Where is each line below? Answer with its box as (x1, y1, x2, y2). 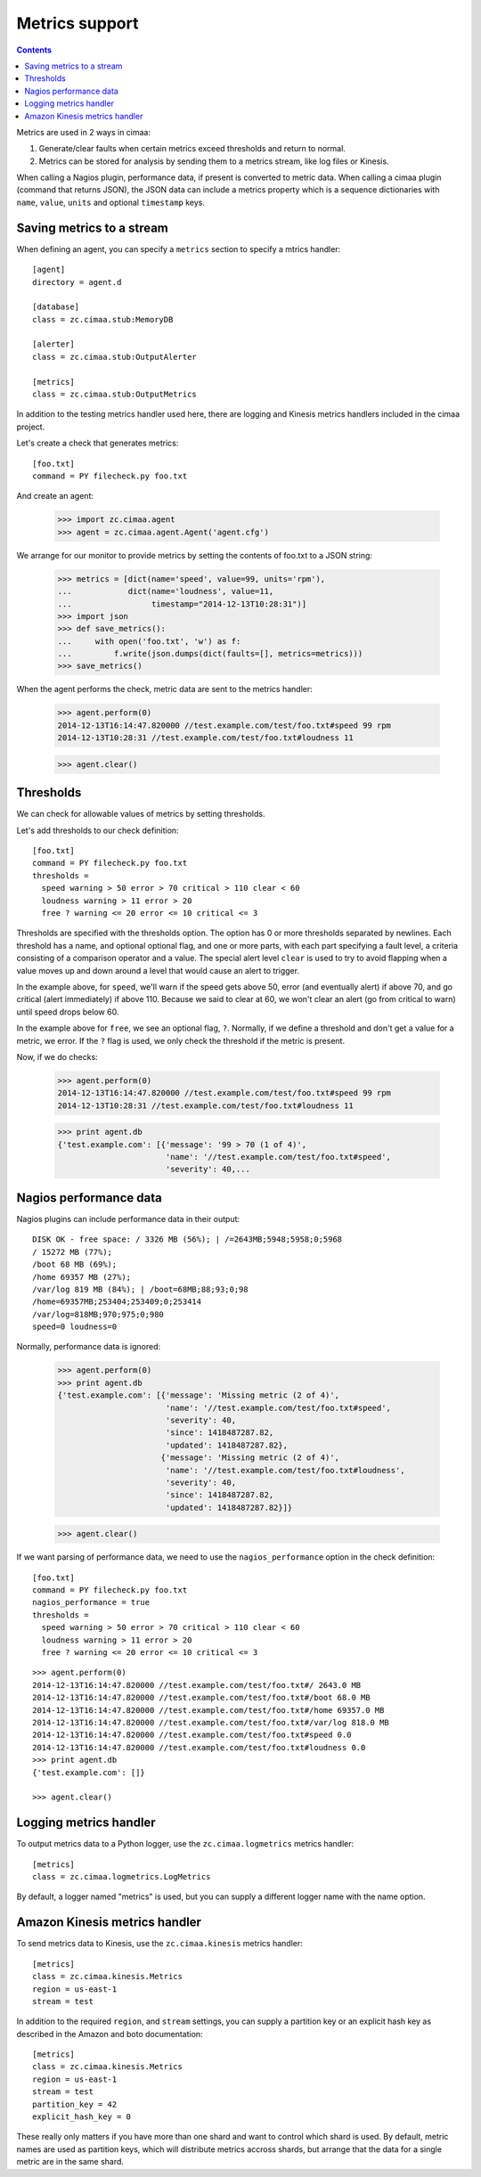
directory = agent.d (32, 277, 122, 287)
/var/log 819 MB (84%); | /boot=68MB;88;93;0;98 (32, 1284, 249, 1294)
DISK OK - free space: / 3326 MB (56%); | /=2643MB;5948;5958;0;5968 (32, 1235, 343, 1244)
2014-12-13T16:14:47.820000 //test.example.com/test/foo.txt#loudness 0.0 (32, 1742, 366, 1752)
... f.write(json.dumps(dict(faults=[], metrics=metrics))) (57, 648, 363, 659)
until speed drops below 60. (16, 1007, 119, 1017)
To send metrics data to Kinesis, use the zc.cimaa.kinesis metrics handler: (16, 1938, 303, 1949)
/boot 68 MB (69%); (32, 1260, 118, 1269)
